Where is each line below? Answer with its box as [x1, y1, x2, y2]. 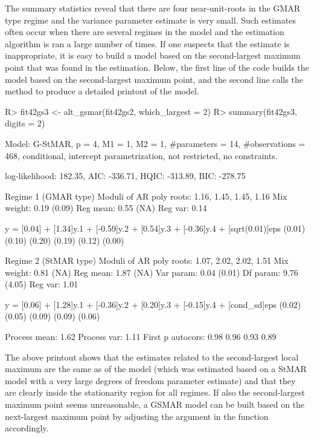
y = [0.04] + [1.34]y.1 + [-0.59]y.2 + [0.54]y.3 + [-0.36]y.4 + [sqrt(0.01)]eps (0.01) [5, 221, 306, 234]
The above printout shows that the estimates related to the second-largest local [5, 350, 299, 363]
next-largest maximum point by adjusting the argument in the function [5, 410, 269, 422]
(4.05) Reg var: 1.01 [5, 278, 78, 290]
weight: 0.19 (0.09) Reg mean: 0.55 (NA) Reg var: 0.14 [5, 201, 207, 214]
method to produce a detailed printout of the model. [5, 85, 199, 97]
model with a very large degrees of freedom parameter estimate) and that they [5, 374, 296, 387]
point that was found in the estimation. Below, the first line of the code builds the [5, 60, 309, 73]
